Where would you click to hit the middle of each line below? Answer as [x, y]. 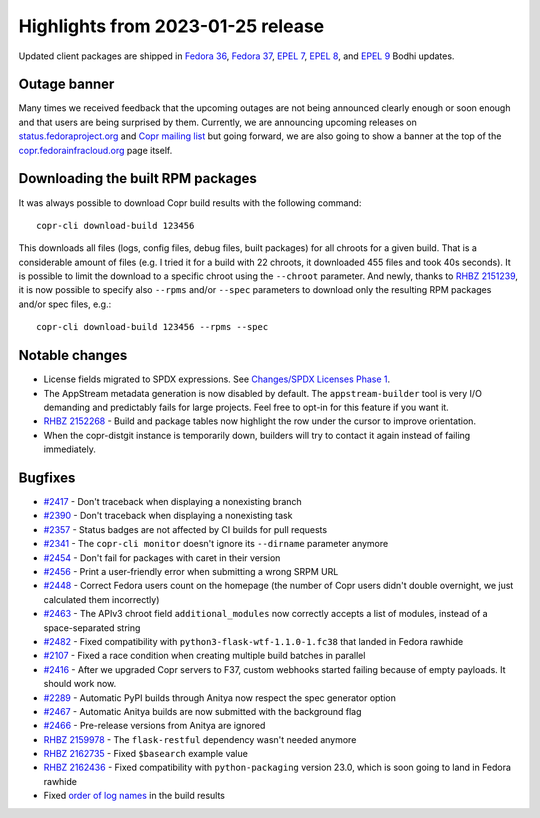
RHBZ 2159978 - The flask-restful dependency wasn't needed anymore [200, 739]
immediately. [70, 449]
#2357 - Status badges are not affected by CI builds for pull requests [185, 529]
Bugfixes [47, 477]
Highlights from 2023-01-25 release [171, 26]
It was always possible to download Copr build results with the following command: [190, 202]
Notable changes [73, 355]
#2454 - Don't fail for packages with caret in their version [162, 557]
